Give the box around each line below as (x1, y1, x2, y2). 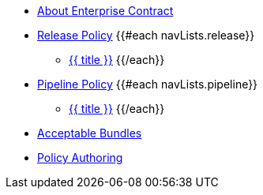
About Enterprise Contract (37, 4, 174, 17)
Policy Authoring (37, 151, 123, 164)
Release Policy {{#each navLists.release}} (37, 28, 255, 42)
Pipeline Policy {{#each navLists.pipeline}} (37, 77, 258, 91)
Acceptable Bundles (37, 126, 142, 140)
